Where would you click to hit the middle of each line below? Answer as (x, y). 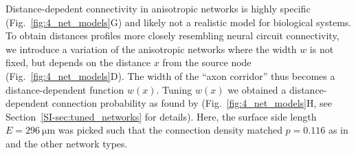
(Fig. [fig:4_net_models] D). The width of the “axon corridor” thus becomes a (170, 75)
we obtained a (257, 89)
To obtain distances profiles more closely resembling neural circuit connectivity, (173, 35)
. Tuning (174, 89)
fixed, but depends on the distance (78, 62)
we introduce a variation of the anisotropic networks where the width (151, 49)
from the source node (207, 62)
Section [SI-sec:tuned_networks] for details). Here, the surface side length (161, 116)
